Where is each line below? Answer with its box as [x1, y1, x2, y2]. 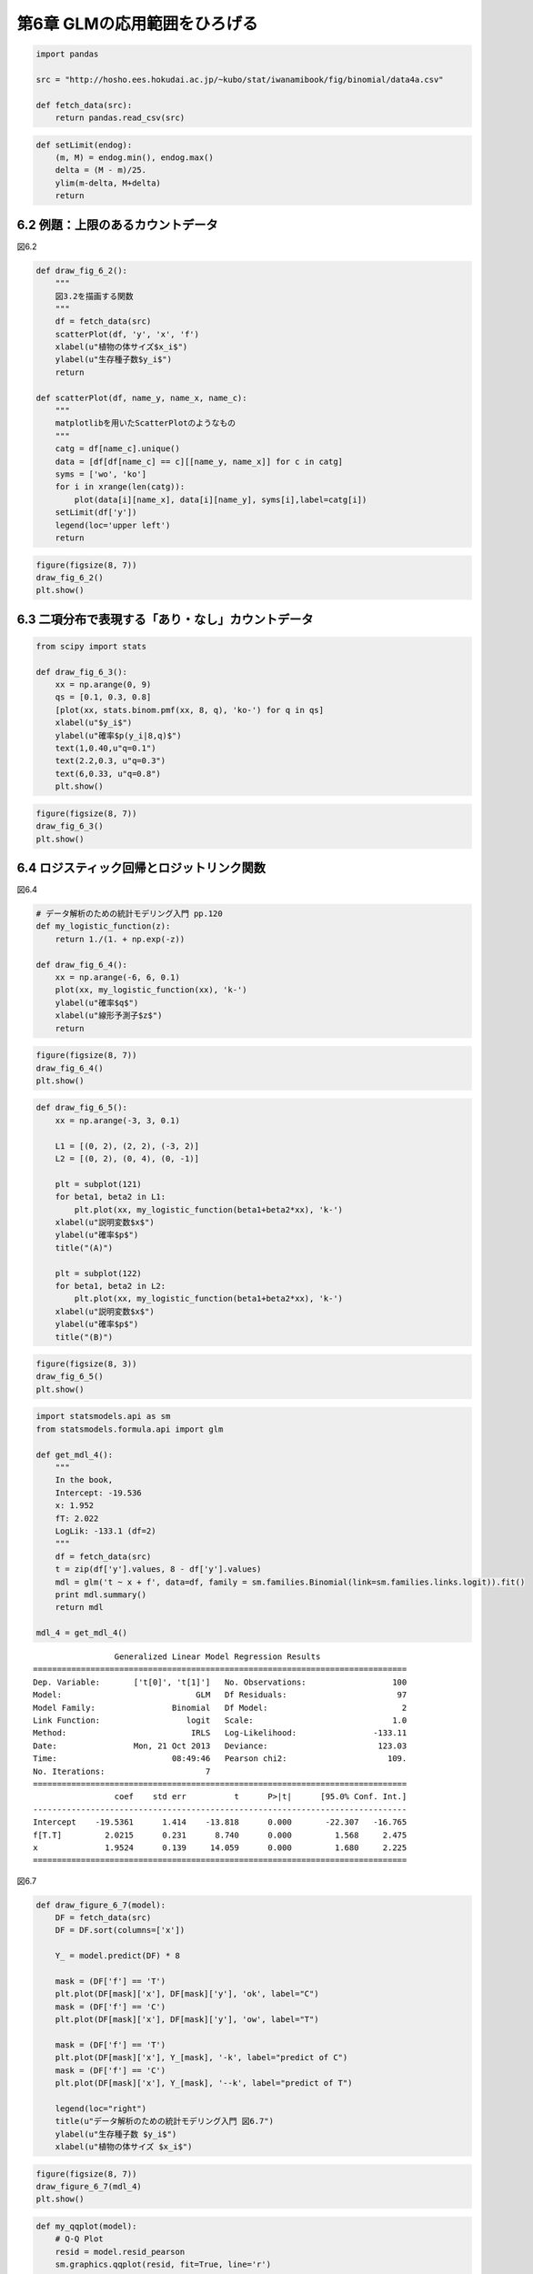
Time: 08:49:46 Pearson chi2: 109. [33, 1754, 407, 1764]
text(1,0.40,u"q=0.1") [55, 743, 156, 753]
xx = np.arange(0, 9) [55, 679, 152, 690]
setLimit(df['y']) [55, 508, 137, 518]
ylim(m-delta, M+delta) [55, 177, 161, 188]
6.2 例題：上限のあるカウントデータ [16, 216, 218, 232]
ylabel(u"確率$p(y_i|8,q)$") [55, 730, 182, 740]
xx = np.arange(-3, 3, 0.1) [55, 1115, 181, 1125]
